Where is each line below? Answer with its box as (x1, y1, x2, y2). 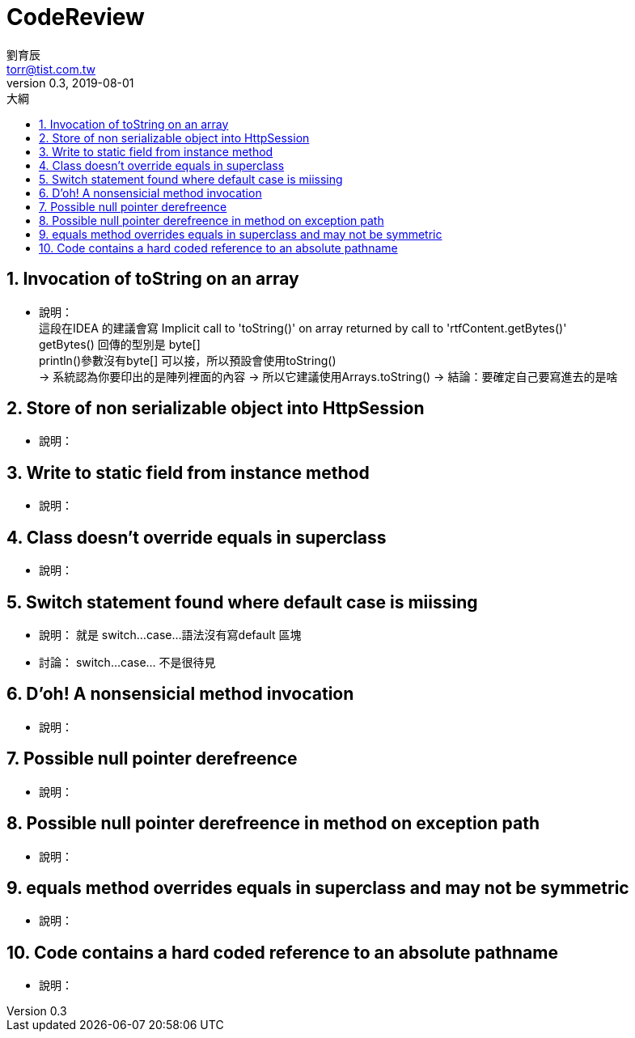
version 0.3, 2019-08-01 (6, 75, 134, 90)
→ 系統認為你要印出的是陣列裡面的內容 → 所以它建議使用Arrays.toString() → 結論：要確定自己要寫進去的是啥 (39, 369, 618, 383)
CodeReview (6, 3, 145, 31)
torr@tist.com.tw (6, 61, 96, 76)
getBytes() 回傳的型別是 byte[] (39, 337, 201, 351)
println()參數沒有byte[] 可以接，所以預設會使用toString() (39, 353, 337, 367)
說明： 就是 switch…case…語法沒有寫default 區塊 (39, 627, 302, 642)
